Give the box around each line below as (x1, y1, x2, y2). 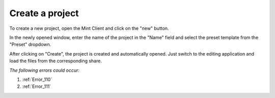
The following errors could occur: (9, 67, 80, 73)
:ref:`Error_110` (22, 76, 52, 82)
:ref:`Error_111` (22, 83, 51, 89)
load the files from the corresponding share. (9, 58, 102, 64)
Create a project (9, 8, 79, 19)
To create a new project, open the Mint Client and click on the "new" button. (9, 25, 169, 31)
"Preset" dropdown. (9, 41, 51, 47)
